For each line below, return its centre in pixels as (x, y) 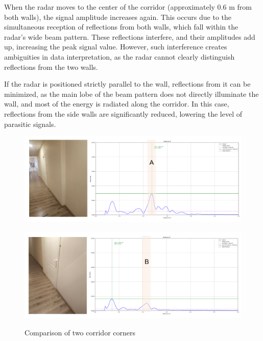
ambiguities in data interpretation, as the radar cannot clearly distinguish (119, 56)
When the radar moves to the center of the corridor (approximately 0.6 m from (128, 7)
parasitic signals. (30, 124)
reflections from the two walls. (51, 67)
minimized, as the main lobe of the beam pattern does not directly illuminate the (131, 94)
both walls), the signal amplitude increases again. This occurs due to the (118, 17)
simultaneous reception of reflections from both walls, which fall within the (121, 27)
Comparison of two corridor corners (80, 332)
